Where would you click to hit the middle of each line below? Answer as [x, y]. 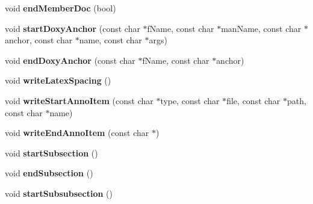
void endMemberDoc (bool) [60, 8]
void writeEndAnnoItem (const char [77, 133]
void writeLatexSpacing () [58, 80]
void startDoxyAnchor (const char [73, 28]
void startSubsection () [51, 153]
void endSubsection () [49, 173]
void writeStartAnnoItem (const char [79, 100]
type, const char [190, 100]
